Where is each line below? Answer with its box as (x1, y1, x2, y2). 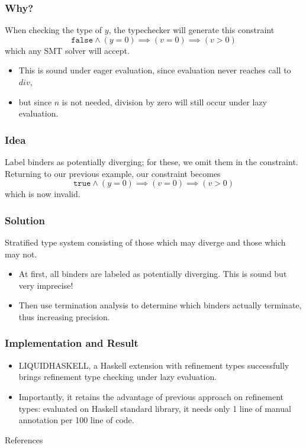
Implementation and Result (5, 336, 138, 350)
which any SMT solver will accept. (5, 44, 130, 56)
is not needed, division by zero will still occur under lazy (62, 95, 267, 108)
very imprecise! (18, 279, 73, 291)
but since (18, 95, 52, 108)
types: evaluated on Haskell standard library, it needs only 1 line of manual (18, 402, 291, 414)
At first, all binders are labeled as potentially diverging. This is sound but (18, 267, 287, 280)
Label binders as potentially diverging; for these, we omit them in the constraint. (5, 156, 298, 167)
